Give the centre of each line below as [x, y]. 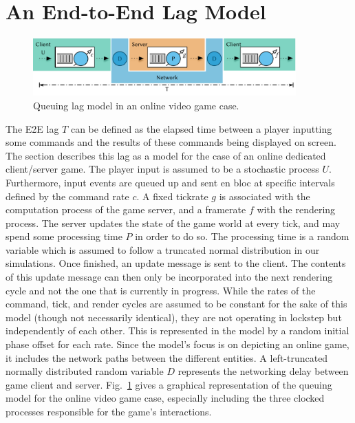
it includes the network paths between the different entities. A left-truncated [167, 357]
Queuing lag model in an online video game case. [136, 105]
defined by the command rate [67, 196]
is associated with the [265, 196]
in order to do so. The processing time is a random [242, 236]
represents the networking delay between [263, 371]
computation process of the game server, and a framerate [126, 209]
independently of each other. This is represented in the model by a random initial [177, 330]
